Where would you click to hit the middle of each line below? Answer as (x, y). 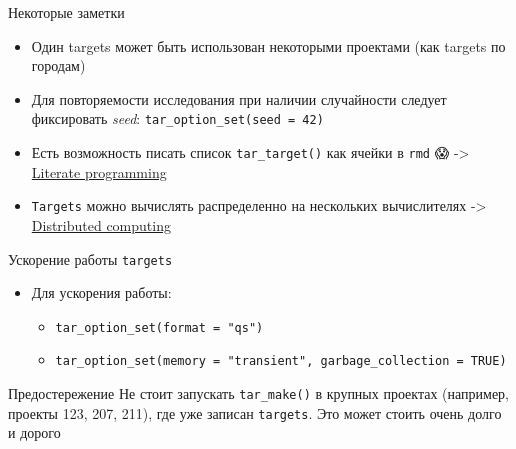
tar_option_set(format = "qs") (159, 327)
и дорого (34, 432)
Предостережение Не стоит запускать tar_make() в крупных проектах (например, (259, 393)
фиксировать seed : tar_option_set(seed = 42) (177, 118)
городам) (58, 65)
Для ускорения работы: (101, 292)
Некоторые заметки (66, 12)
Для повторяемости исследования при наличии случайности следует (239, 98)
